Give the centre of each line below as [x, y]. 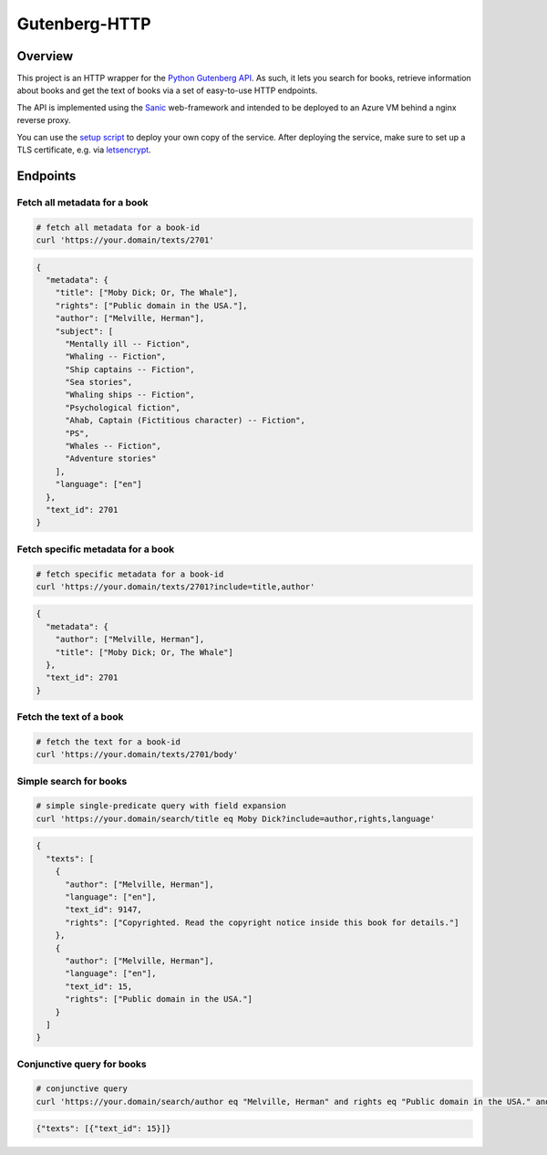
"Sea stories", [99, 382]
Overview [45, 56]
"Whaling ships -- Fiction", [130, 395]
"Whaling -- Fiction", [116, 357]
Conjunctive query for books [82, 1064]
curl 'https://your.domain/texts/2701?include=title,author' [175, 587]
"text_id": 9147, [104, 910]
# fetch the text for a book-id [108, 742]
